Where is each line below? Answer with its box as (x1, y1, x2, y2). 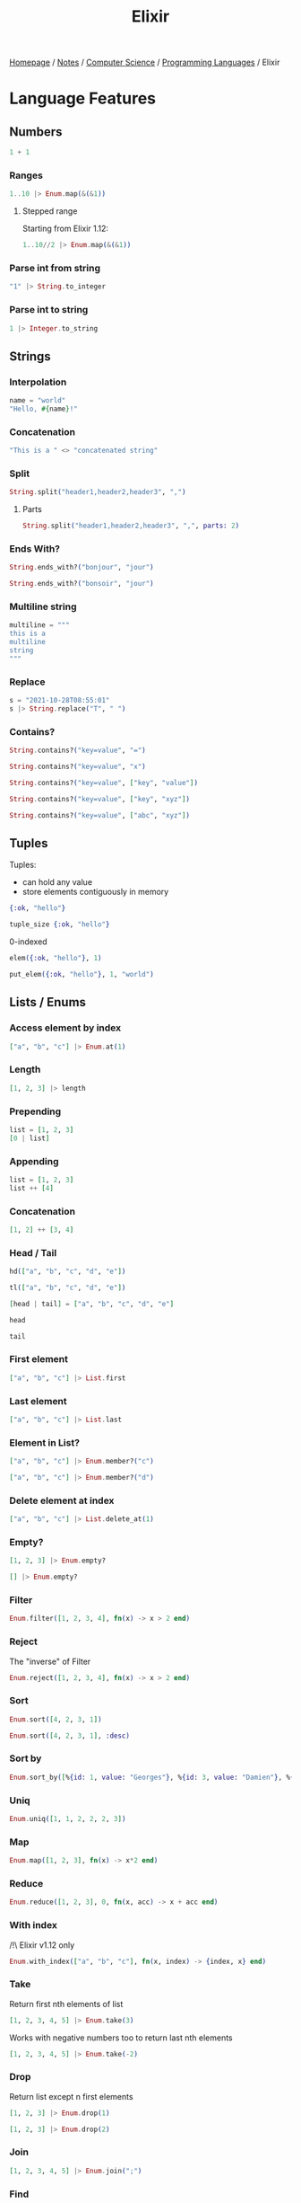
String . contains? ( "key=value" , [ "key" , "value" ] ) (9, 778, 199, 787)
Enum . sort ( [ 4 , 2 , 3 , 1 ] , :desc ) (9, 1731, 130, 1740)
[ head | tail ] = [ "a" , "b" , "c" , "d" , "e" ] (9, 1299, 175, 1308)
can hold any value (21, 877, 92, 888)
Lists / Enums (9, 995, 87, 1010)
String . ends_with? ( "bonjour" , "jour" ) (9, 563, 154, 572)
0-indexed (9, 936, 47, 947)
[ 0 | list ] (9, 1134, 50, 1143)
